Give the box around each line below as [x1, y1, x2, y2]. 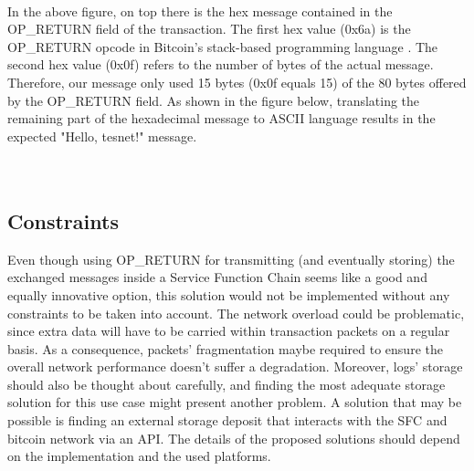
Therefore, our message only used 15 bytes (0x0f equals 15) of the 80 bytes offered [7, 72, 467, 91]
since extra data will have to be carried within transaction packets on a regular [7, 321, 450, 340]
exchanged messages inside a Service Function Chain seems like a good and [7, 267, 427, 287]
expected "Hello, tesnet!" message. [7, 126, 197, 145]
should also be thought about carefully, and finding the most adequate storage [7, 374, 446, 393]
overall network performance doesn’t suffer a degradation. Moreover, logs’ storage [7, 357, 463, 376]
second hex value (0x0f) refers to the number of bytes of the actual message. [7, 55, 434, 74]
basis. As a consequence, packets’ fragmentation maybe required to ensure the [7, 339, 443, 358]
